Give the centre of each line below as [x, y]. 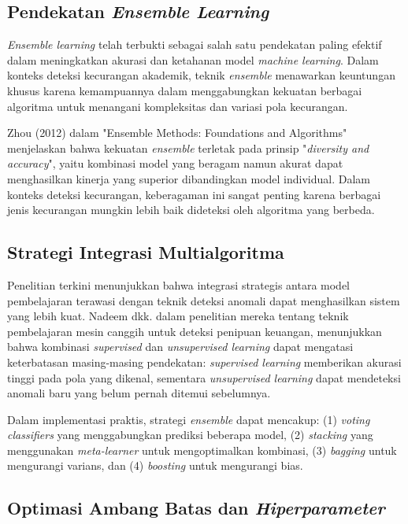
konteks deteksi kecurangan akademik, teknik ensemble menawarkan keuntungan [201, 75]
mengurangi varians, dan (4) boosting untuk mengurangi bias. [155, 465]
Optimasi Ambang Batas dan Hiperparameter [196, 508]
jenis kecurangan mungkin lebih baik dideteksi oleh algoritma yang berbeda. [191, 210]
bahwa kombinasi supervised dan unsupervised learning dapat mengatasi [180, 347]
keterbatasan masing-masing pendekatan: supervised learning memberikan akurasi [204, 362]
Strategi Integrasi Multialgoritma [146, 252]
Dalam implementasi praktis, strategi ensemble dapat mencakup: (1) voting [189, 419]
